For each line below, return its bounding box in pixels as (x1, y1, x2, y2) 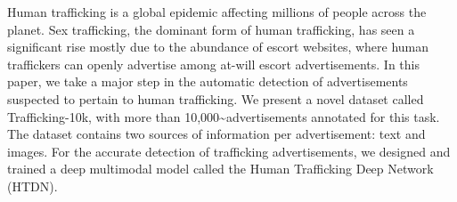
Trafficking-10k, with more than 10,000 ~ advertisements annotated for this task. (7, 107, 440, 125)
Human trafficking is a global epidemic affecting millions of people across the (7, 3, 427, 20)
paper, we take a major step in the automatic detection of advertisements (7, 72, 408, 91)
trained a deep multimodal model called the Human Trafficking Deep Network (7, 159, 434, 178)
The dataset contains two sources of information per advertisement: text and (7, 125, 426, 143)
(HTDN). (7, 176, 58, 195)
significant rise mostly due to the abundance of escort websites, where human (7, 37, 429, 56)
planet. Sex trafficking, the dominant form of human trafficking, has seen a (7, 20, 415, 38)
